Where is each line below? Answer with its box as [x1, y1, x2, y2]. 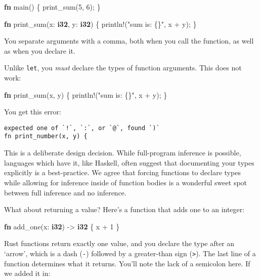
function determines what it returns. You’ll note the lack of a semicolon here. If [4, 258, 250, 268]
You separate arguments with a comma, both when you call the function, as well [4, 35, 254, 46]
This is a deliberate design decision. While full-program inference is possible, [4, 147, 241, 158]
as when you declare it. [4, 45, 75, 56]
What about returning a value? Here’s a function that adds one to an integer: [4, 204, 245, 215]
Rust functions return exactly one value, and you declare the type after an [4, 238, 235, 249]
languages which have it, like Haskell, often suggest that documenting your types [4, 157, 254, 168]
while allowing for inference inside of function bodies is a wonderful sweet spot [4, 177, 247, 187]
